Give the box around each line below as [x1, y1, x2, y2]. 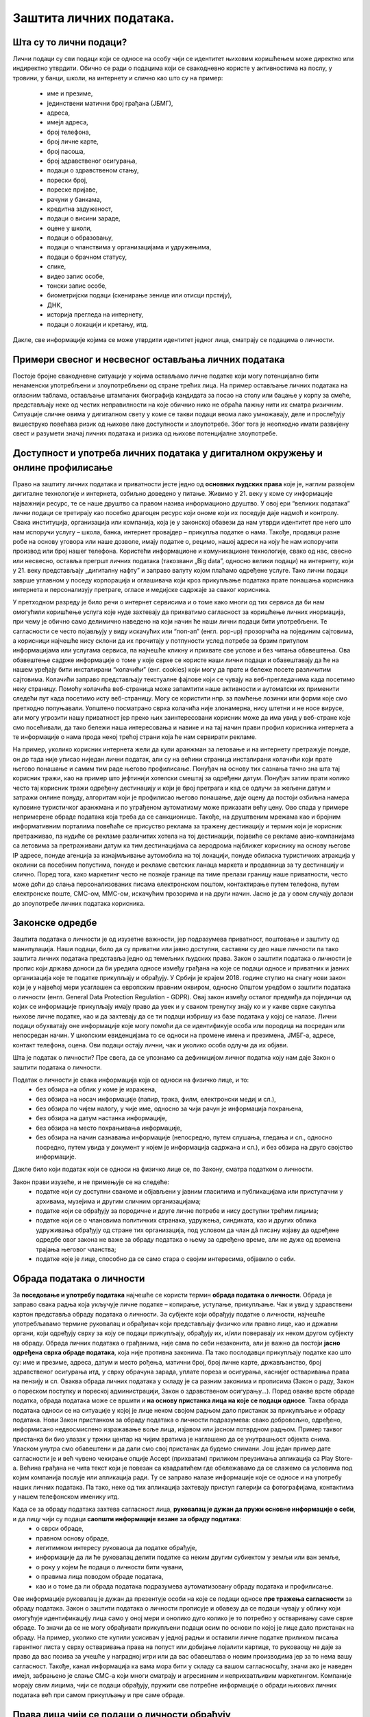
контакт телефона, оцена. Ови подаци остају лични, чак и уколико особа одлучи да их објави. [12, 1041, 288, 1049]
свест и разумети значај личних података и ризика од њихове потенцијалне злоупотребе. [12, 429, 277, 437]
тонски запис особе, [47, 282, 108, 290]
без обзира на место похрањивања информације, [36, 1124, 182, 1132]
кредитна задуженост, [47, 205, 113, 213]
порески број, [47, 176, 88, 184]
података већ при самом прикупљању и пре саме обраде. [12, 1690, 185, 1699]
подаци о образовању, [47, 234, 113, 242]
